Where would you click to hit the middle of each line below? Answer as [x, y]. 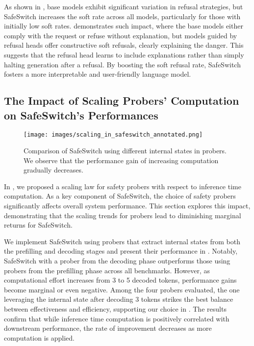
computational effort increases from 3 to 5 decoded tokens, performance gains [120, 280]
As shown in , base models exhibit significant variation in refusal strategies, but [124, 6]
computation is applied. [39, 337]
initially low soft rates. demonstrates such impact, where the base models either [124, 26]
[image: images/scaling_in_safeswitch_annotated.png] [113, 135]
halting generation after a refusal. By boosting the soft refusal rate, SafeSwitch [122, 64]
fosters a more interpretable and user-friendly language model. [98, 74]
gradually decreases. [53, 170]
